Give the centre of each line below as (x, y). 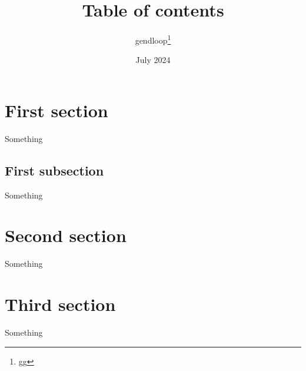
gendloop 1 (153, 39)
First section (56, 110)
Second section (66, 235)
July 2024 (153, 60)
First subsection (54, 170)
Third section (60, 304)
